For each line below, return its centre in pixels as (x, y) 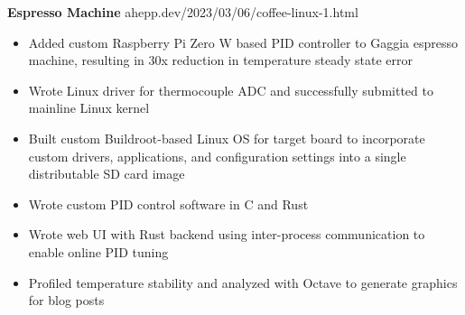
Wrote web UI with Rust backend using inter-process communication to (227, 234)
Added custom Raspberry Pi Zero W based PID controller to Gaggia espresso (243, 42)
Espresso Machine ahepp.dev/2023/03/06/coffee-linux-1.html (183, 12)
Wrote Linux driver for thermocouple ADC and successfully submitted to (231, 90)
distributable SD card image (107, 174)
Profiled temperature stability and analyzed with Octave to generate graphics (243, 282)
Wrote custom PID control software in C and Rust (168, 204)
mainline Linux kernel (89, 108)
